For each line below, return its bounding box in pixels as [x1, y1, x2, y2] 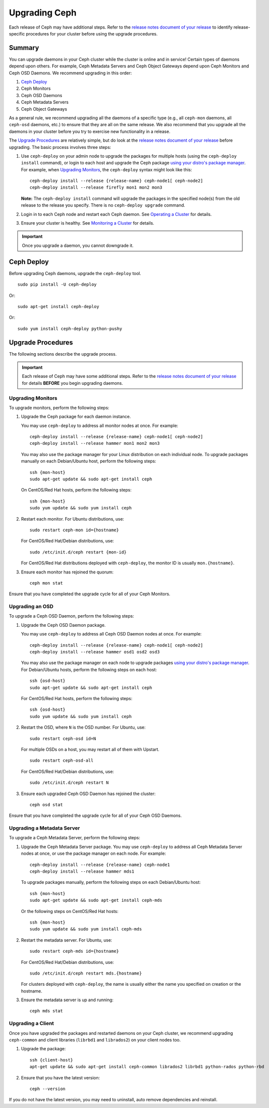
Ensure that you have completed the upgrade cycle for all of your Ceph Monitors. [9, 591, 170, 597]
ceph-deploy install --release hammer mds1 [30, 868, 134, 874]
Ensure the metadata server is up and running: [21, 997, 114, 1003]
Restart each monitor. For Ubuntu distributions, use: [21, 516, 124, 521]
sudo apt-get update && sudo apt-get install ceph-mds [30, 897, 163, 903]
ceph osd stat [30, 802, 63, 807]
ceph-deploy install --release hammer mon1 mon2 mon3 [30, 440, 160, 446]
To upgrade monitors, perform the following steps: [9, 405, 110, 410]
